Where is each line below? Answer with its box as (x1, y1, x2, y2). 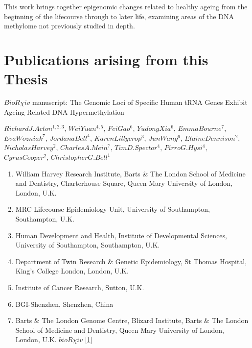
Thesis (4, 69, 48, 89)
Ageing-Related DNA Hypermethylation (4, 106, 124, 117)
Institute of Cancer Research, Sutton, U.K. (15, 282, 144, 292)
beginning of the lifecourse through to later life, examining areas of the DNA (4, 11, 234, 21)
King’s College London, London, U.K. (15, 266, 129, 276)
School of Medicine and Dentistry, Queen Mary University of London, (15, 324, 224, 335)
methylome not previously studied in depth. (4, 21, 135, 31)
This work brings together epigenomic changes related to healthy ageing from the (4, 1, 248, 11)
